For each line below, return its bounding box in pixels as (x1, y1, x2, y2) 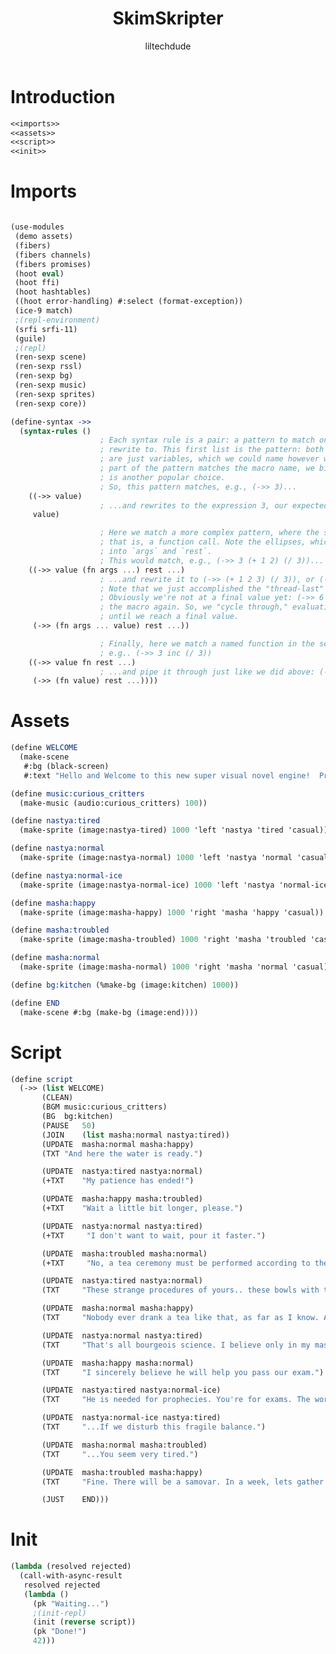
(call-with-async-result (19, 1571, 123, 1581)
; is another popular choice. (99, 472, 226, 482)
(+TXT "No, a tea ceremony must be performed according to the (41, 1258, 329, 1268)
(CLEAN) (41, 1093, 74, 1103)
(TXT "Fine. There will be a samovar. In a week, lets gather (41, 1477, 325, 1487)
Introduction (10, 85, 116, 108)
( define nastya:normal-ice (10, 870, 123, 881)
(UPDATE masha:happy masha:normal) (41, 1358, 195, 1368)
